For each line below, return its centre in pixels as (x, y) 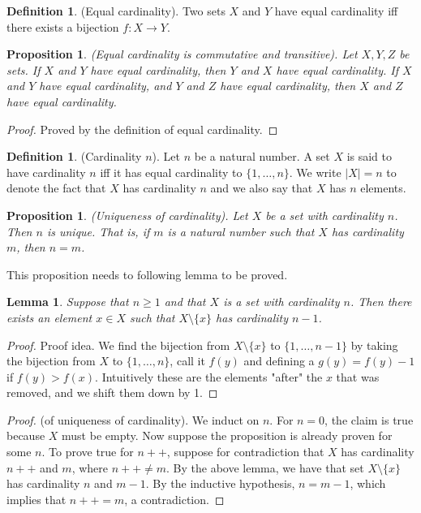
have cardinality (46, 172)
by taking (374, 345)
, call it (187, 361)
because (26, 435)
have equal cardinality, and (105, 86)
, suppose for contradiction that (245, 452)
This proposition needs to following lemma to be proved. (147, 274)
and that (185, 302)
